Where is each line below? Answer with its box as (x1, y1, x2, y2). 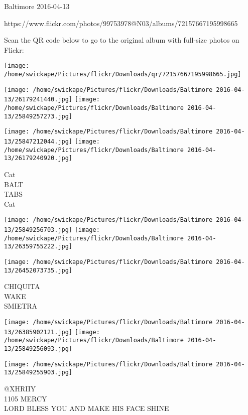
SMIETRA (4, 301, 38, 311)
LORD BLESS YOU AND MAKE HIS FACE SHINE (4, 403, 169, 413)
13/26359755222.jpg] (4, 243, 73, 250)
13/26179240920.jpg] (4, 155, 73, 162)
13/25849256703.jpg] (4, 226, 73, 233)
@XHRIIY (4, 383, 36, 393)
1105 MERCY (4, 393, 47, 403)
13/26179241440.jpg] (4, 96, 73, 103)
